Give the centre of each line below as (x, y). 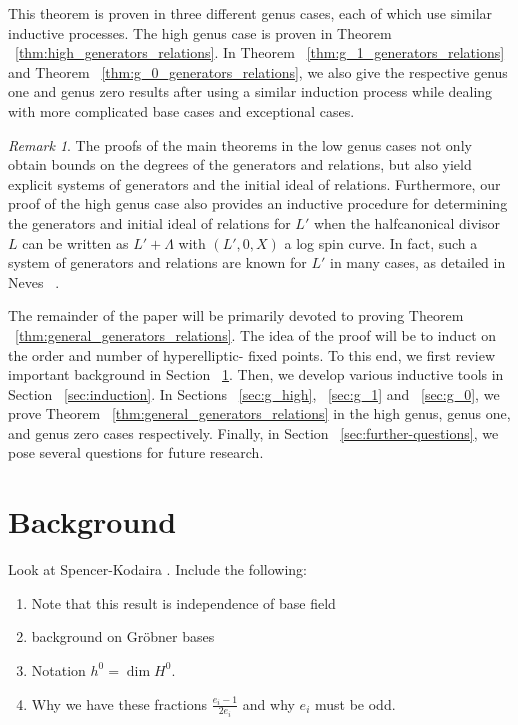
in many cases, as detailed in (418, 262)
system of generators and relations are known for (157, 262)
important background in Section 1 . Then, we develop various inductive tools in (256, 374)
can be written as (75, 242)
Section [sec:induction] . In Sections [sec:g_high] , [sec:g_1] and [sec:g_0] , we (254, 393)
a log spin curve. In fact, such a (381, 242)
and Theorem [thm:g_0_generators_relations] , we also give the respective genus (258, 71)
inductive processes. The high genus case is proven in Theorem (200, 32)
